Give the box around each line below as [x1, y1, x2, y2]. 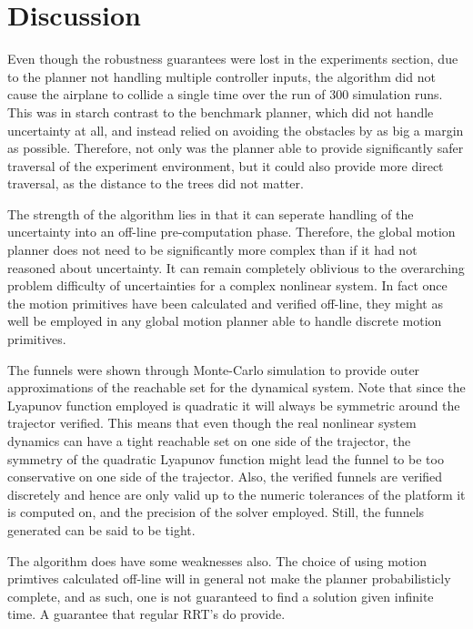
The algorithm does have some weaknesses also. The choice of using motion [7, 551, 427, 570]
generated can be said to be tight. [7, 520, 196, 539]
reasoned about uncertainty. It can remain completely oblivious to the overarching [7, 258, 465, 277]
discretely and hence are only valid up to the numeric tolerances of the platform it [7, 484, 466, 503]
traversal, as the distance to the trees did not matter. [7, 174, 304, 193]
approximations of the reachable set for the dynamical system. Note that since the [7, 378, 466, 397]
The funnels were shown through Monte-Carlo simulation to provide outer [7, 360, 420, 379]
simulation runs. [352, 85, 443, 104]
